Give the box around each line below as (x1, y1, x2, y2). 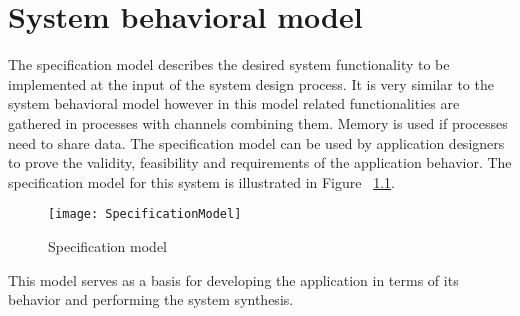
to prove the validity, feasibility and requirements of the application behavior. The (8, 152, 512, 173)
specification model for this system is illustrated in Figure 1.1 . (8, 171, 395, 192)
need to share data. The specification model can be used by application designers (8, 132, 505, 153)
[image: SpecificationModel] (48, 207, 242, 222)
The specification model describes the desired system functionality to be (8, 54, 450, 75)
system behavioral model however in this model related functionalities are (8, 93, 460, 114)
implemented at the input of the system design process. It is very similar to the (8, 73, 494, 94)
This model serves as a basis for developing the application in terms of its (8, 269, 459, 290)
